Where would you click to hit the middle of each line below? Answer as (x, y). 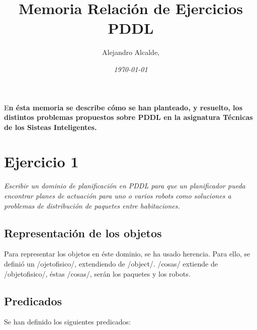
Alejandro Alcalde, (131, 52)
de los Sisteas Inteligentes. (51, 127)
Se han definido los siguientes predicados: (67, 322)
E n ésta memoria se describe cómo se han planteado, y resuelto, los (123, 107)
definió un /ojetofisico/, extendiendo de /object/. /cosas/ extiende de (111, 263)
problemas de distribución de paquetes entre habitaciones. (92, 205)
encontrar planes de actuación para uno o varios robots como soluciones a (118, 195)
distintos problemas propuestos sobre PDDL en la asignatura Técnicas (128, 117)
